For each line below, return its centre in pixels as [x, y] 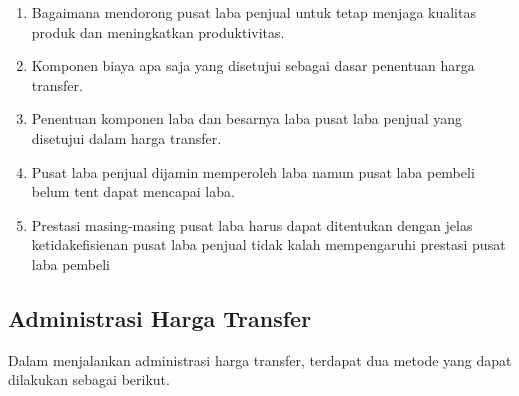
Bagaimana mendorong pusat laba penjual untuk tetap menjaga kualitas [253, 12]
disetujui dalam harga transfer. [126, 137]
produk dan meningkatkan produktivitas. [158, 31]
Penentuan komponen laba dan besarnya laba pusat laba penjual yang [246, 118]
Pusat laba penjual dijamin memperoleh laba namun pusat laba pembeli [253, 171]
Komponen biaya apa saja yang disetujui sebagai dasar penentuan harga [253, 65]
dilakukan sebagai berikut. [89, 379]
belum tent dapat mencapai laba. [133, 191]
